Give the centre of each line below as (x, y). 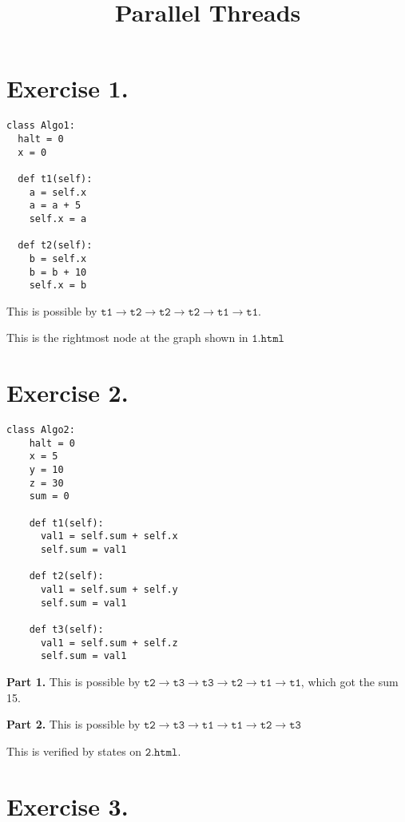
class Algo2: (41, 430)
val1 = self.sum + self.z (109, 643)
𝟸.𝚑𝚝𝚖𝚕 (161, 752)
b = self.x (58, 258)
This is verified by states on (74, 751)
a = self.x (58, 192)
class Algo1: (41, 126)
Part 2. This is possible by (73, 724)
